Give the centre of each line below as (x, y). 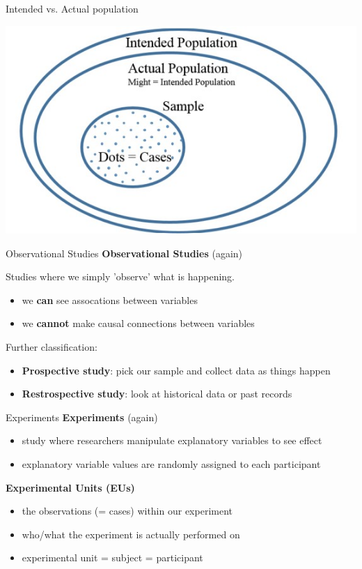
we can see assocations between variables (110, 299)
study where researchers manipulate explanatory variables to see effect (172, 440)
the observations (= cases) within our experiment (127, 511)
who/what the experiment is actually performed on (131, 534)
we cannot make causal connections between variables (138, 323)
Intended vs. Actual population (72, 8)
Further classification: (52, 346)
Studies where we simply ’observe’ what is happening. (120, 276)
